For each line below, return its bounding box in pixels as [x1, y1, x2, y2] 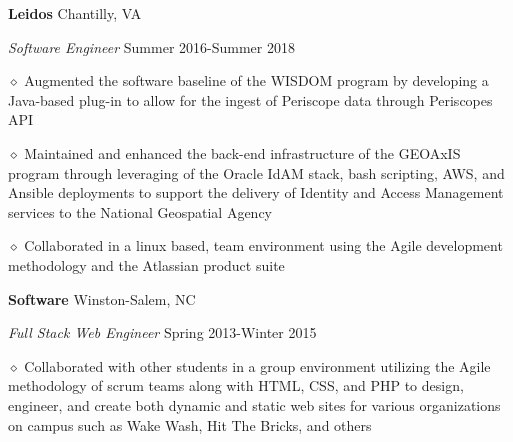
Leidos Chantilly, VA [8, 3, 142, 23]
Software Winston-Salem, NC [8, 288, 196, 309]
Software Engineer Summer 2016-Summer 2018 [8, 36, 295, 57]
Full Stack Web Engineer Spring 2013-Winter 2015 [8, 322, 317, 343]
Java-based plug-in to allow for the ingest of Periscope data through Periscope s [8, 89, 493, 110]
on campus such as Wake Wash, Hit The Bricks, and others [8, 414, 372, 435]
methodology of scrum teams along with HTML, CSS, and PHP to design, [8, 375, 464, 396]
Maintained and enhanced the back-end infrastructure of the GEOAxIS [24, 142, 461, 163]
